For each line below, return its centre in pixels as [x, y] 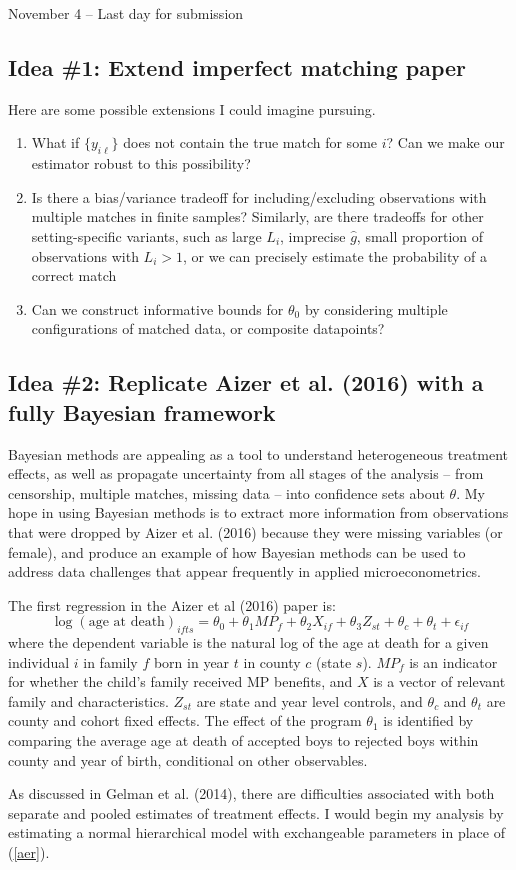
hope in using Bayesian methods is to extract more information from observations [258, 512]
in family [110, 661]
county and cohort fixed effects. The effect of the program [185, 720]
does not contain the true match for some [250, 142]
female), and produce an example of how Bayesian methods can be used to [237, 551]
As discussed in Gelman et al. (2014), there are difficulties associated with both [251, 793]
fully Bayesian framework [142, 411]
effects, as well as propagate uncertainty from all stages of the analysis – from [246, 473]
